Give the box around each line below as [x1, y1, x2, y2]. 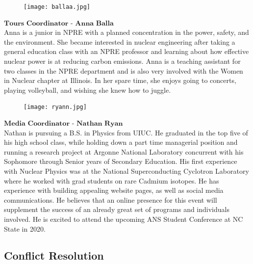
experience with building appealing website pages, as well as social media [4, 185, 224, 195]
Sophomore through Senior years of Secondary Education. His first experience [4, 156, 237, 166]
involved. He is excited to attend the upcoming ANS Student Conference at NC [4, 214, 243, 224]
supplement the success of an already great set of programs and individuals [4, 204, 229, 214]
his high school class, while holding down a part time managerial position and [4, 137, 238, 147]
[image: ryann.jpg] [24, 104, 87, 111]
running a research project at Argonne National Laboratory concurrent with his [4, 146, 244, 157]
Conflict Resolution [4, 247, 104, 263]
